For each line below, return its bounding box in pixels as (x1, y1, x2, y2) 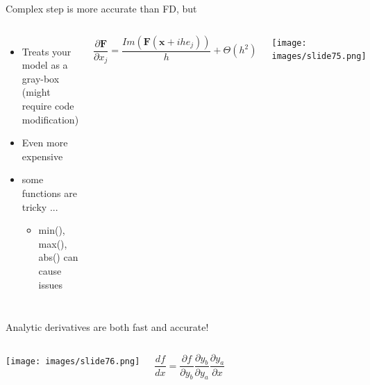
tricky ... (22, 199, 58, 214)
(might (22, 85, 51, 99)
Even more (22, 135, 68, 150)
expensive (22, 148, 63, 163)
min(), (38, 223, 65, 237)
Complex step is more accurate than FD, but (6, 1, 197, 15)
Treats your (22, 44, 72, 58)
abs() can (38, 250, 78, 264)
